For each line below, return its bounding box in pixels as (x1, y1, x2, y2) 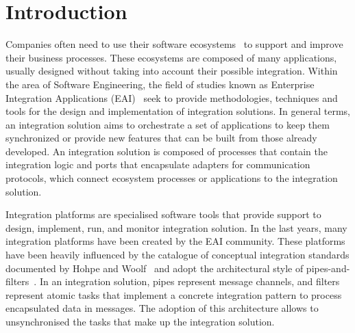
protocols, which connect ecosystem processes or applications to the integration (5, 171, 338, 185)
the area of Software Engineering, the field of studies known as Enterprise (5, 77, 315, 91)
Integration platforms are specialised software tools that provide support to (5, 207, 321, 222)
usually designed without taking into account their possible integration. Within (5, 64, 338, 78)
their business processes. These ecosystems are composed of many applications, (5, 50, 337, 64)
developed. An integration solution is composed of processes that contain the (5, 144, 328, 158)
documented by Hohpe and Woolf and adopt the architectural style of (5, 261, 304, 275)
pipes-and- (306, 261, 350, 275)
